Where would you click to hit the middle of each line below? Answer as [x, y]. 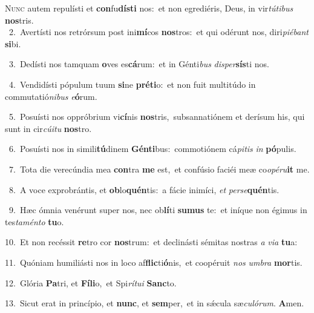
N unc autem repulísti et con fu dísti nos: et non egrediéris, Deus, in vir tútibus [149, 8]
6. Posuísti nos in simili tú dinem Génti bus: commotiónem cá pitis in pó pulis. [152, 149]
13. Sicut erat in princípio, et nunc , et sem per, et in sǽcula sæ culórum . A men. [155, 303]
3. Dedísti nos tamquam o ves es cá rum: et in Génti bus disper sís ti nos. [139, 64]
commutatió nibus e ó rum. [51, 96]
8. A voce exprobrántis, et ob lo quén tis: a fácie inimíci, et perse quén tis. [144, 189]
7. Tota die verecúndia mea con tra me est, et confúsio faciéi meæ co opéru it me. [159, 169]
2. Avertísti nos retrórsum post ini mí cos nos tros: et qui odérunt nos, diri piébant [159, 32]
